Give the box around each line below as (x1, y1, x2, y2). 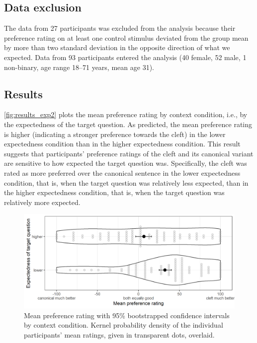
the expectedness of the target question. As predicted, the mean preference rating (4, 119, 253, 129)
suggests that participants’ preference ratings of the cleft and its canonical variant (4, 148, 254, 158)
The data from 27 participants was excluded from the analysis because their (4, 23, 236, 33)
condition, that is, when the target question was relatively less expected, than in (4, 177, 249, 188)
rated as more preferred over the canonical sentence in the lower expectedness (4, 167, 241, 178)
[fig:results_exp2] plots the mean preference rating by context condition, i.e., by (4, 109, 248, 120)
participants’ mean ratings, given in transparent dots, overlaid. (24, 329, 215, 340)
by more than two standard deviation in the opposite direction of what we (4, 42, 230, 53)
